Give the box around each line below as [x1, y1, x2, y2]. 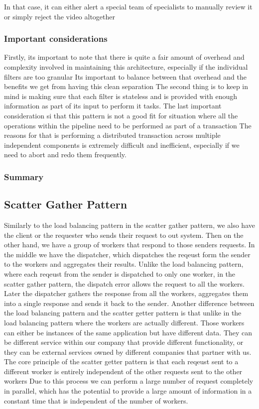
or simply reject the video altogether [4, 11, 116, 21]
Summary [4, 170, 44, 183]
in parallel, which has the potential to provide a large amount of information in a [4, 386, 252, 396]
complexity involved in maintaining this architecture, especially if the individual [4, 62, 248, 72]
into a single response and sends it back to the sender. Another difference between [4, 298, 255, 308]
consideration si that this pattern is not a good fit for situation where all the [4, 110, 238, 120]
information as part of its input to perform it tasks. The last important [4, 101, 222, 111]
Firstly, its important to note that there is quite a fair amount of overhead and [4, 52, 245, 62]
